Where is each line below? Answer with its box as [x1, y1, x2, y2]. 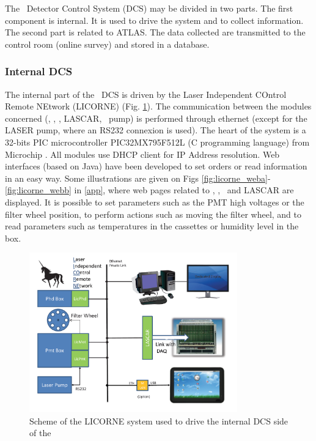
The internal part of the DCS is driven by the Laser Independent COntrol [5, 87, 287, 100]
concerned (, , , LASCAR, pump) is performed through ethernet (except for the [5, 111, 307, 124]
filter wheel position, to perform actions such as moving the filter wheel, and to [5, 207, 302, 220]
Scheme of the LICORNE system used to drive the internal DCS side [29, 414, 288, 427]
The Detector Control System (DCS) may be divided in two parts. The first [5, 2, 293, 14]
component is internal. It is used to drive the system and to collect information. [5, 13, 304, 26]
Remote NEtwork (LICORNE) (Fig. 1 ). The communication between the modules [5, 100, 312, 113]
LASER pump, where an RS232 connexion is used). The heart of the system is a [5, 124, 306, 136]
